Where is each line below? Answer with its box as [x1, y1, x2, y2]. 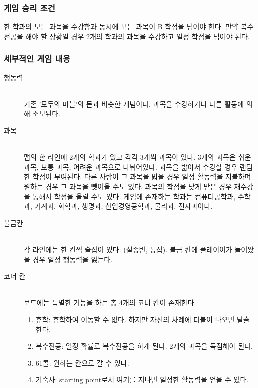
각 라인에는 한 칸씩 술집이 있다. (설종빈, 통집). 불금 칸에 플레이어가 [24, 244, 232, 254]
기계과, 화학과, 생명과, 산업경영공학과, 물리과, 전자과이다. [34, 201, 213, 211]
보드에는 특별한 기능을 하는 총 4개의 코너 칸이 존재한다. [24, 297, 196, 308]
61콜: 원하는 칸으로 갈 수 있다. [35, 357, 129, 368]
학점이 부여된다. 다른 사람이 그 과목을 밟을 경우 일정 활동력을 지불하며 [32, 171, 251, 182]
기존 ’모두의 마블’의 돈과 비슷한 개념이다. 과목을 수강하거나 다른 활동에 [24, 98, 244, 109]
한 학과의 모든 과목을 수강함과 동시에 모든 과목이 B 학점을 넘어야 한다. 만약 [4, 21, 239, 32]
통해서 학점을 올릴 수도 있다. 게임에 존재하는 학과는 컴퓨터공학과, [32, 191, 236, 201]
